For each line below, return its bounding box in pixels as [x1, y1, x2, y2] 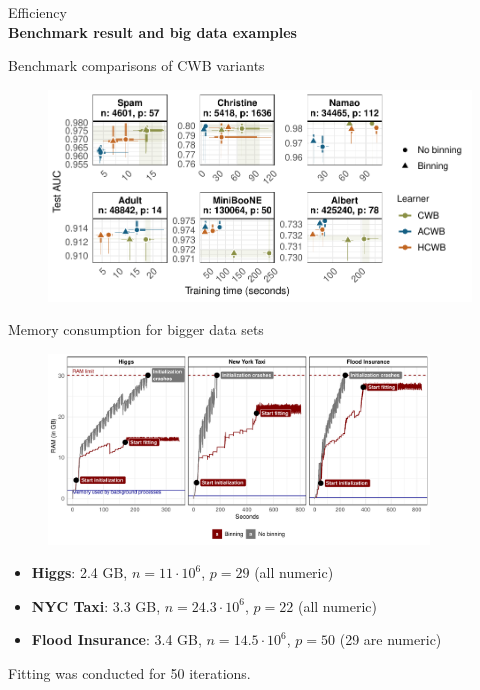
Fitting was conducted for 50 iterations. [8, 662, 251, 683]
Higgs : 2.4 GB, [31, 562, 128, 583]
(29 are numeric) [339, 629, 442, 650]
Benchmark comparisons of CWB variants [8, 55, 265, 76]
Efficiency [8, 2, 67, 22]
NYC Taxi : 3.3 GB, [31, 595, 161, 616]
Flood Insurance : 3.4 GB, [31, 629, 202, 650]
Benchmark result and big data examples [8, 21, 297, 42]
